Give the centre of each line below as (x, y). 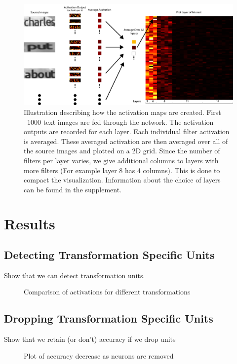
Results (30, 223)
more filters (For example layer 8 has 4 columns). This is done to (122, 170)
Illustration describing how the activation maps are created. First (122, 112)
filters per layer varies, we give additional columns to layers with (121, 160)
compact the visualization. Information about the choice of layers (122, 180)
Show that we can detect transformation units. (75, 275)
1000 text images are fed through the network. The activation (120, 122)
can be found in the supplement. (73, 189)
